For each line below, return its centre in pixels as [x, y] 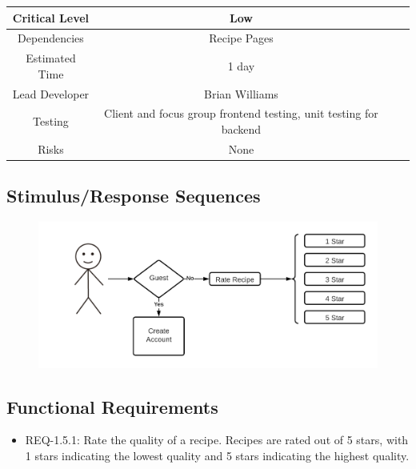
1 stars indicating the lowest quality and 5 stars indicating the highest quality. [217, 455]
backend [241, 129]
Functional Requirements [112, 406]
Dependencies [51, 38]
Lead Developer [51, 93]
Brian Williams [241, 93]
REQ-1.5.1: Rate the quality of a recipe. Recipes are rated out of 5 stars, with [217, 440]
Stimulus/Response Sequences [134, 196]
